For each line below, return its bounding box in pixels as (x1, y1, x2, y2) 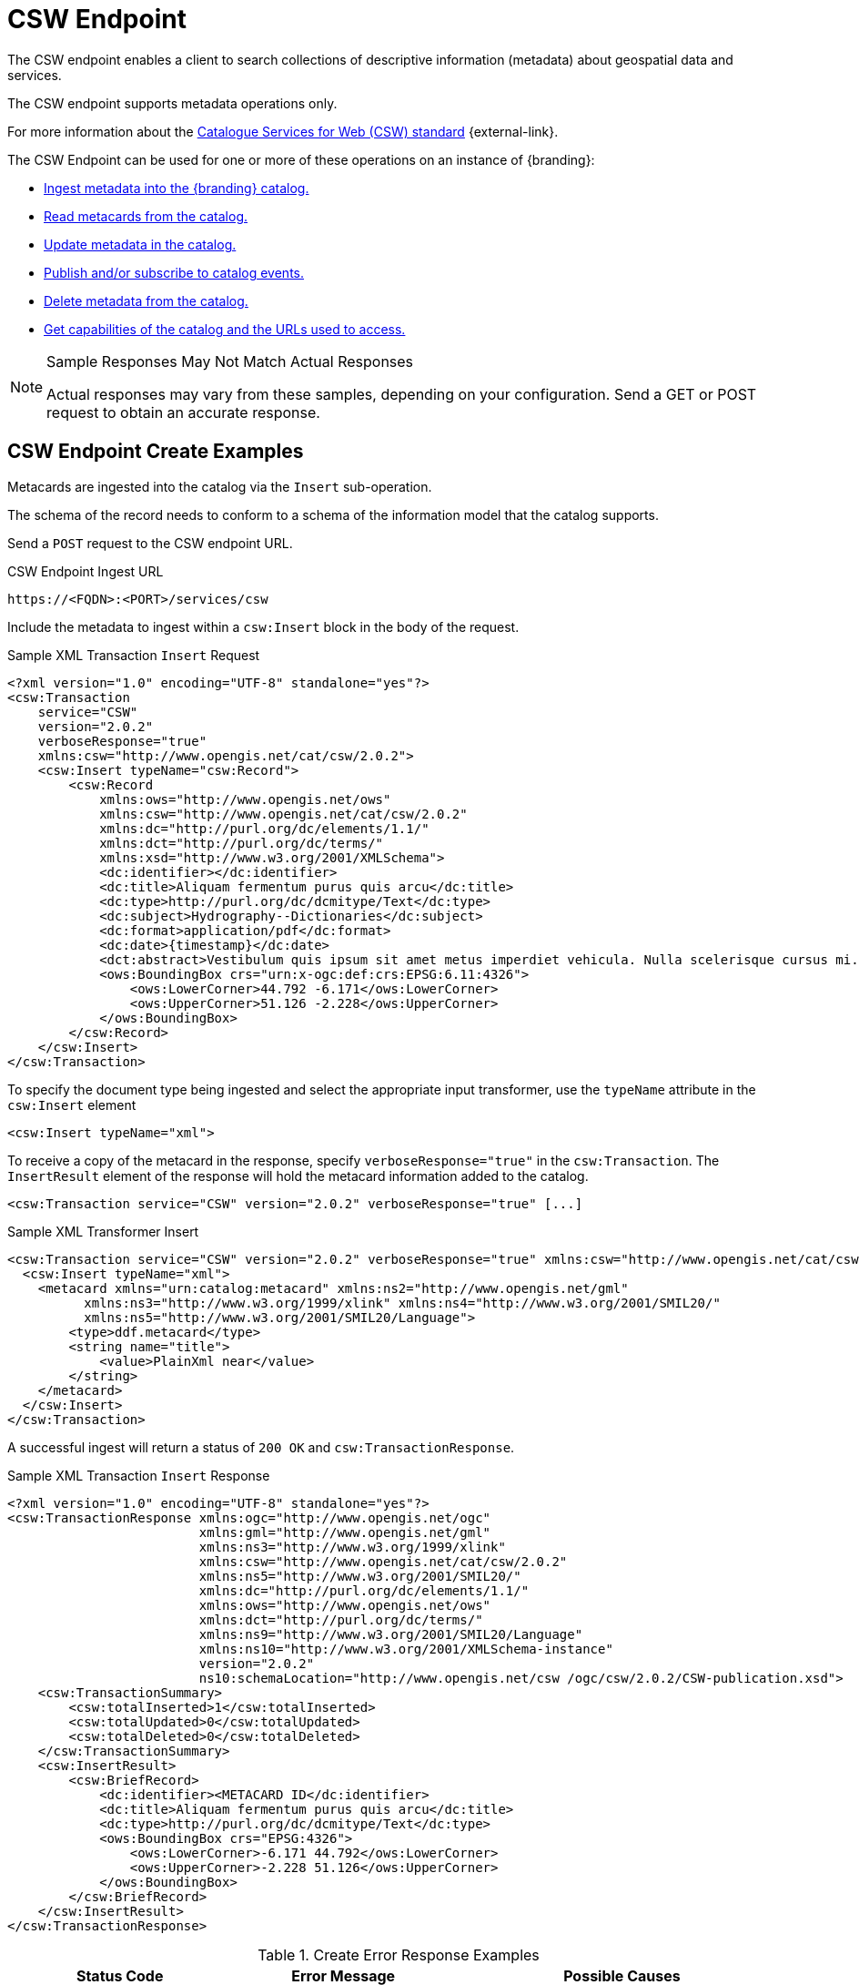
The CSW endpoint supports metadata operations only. (7, 95, 338, 111)
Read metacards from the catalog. (44, 208, 248, 224)
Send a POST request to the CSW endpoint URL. (7, 534, 293, 551)
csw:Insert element (7, 1096, 136, 1113)
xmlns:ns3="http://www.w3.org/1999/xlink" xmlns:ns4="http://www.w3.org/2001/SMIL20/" (84, 1295, 721, 1310)
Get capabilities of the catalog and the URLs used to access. (44, 321, 406, 337)
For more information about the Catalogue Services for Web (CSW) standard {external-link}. (7, 123, 559, 139)
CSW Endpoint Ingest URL (7, 563, 164, 579)
